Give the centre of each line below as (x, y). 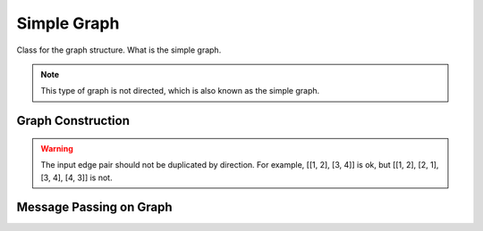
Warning (57, 148)
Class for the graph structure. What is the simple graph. (119, 50)
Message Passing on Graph (95, 207)
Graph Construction (73, 121)
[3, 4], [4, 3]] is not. (76, 177)
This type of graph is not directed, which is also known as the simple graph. (180, 91)
